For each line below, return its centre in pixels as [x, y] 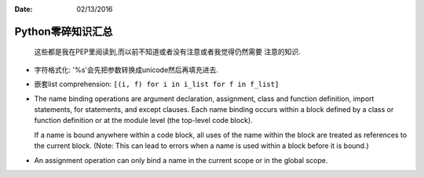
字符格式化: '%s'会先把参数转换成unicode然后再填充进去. [126, 70]
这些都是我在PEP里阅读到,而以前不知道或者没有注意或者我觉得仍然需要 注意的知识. [168, 52]
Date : [24, 9]
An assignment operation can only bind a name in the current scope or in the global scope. [181, 160]
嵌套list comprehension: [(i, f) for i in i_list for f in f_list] [157, 84]
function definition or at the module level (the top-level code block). [143, 121]
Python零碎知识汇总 [64, 31]
